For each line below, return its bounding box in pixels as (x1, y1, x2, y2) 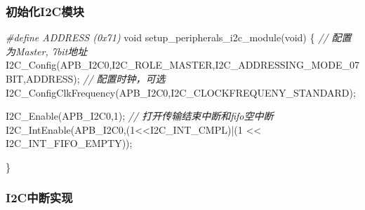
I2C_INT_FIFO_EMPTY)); (6, 136, 133, 150)
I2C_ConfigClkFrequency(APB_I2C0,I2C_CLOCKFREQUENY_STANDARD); (6, 85, 356, 99)
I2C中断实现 (6, 189, 73, 206)
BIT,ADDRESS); (6, 71, 80, 85)
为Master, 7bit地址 (6, 43, 88, 58)
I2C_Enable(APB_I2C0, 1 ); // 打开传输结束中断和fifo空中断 (6, 108, 274, 123)
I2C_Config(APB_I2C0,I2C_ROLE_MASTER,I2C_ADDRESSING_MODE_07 (6, 57, 359, 72)
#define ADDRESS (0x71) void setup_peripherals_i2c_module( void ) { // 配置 (6, 30, 352, 45)
